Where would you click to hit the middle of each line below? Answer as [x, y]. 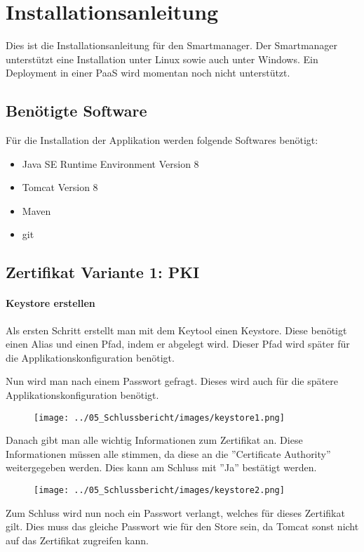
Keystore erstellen [50, 303]
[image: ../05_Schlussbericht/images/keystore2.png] [159, 491]
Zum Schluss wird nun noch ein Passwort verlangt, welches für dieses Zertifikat [175, 512]
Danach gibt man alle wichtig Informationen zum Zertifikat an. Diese [154, 440]
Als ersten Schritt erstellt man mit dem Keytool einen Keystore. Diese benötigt [176, 330]
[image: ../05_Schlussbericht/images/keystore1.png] [159, 418]
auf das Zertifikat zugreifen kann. [77, 540]
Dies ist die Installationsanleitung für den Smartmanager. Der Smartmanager [172, 45]
